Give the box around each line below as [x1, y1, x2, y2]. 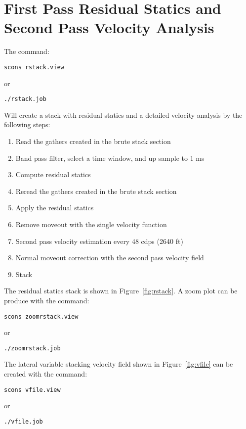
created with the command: [4, 369, 87, 379]
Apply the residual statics [15, 202, 94, 213]
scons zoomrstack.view [4, 313, 79, 320]
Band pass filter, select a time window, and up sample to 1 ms [15, 152, 205, 163]
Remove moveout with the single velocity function [15, 219, 167, 229]
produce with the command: [4, 295, 89, 305]
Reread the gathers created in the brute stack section [15, 186, 177, 196]
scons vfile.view [4, 386, 61, 393]
